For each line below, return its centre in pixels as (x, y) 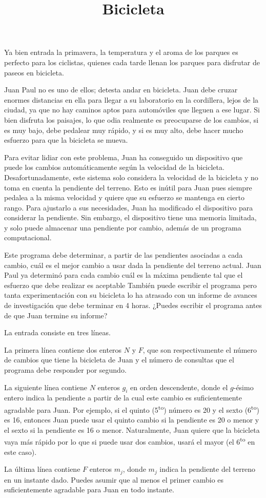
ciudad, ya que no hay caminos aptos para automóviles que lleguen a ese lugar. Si (132, 110)
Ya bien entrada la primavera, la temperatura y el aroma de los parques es (121, 52)
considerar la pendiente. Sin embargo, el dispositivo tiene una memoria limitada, (130, 217)
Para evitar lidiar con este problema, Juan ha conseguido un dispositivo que (124, 157)
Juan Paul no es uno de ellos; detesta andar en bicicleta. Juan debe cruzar (121, 90)
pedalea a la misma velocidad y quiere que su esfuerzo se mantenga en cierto (124, 197)
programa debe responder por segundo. (65, 370)
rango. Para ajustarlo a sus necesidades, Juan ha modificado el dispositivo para (129, 207)
